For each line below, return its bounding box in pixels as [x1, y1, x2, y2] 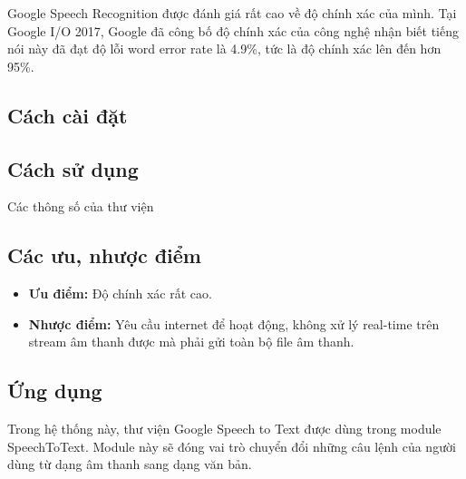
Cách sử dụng [7, 154, 139, 182]
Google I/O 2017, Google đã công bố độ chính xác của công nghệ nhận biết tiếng [7, 21, 459, 40]
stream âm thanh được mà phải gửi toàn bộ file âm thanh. [28, 332, 354, 351]
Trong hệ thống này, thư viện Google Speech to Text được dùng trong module [7, 419, 442, 438]
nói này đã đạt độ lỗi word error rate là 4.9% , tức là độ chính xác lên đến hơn [7, 39, 442, 58]
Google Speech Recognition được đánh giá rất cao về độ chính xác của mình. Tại [7, 4, 457, 22]
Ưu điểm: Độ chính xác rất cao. [28, 284, 212, 303]
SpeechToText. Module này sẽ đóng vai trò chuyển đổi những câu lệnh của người [7, 436, 456, 455]
